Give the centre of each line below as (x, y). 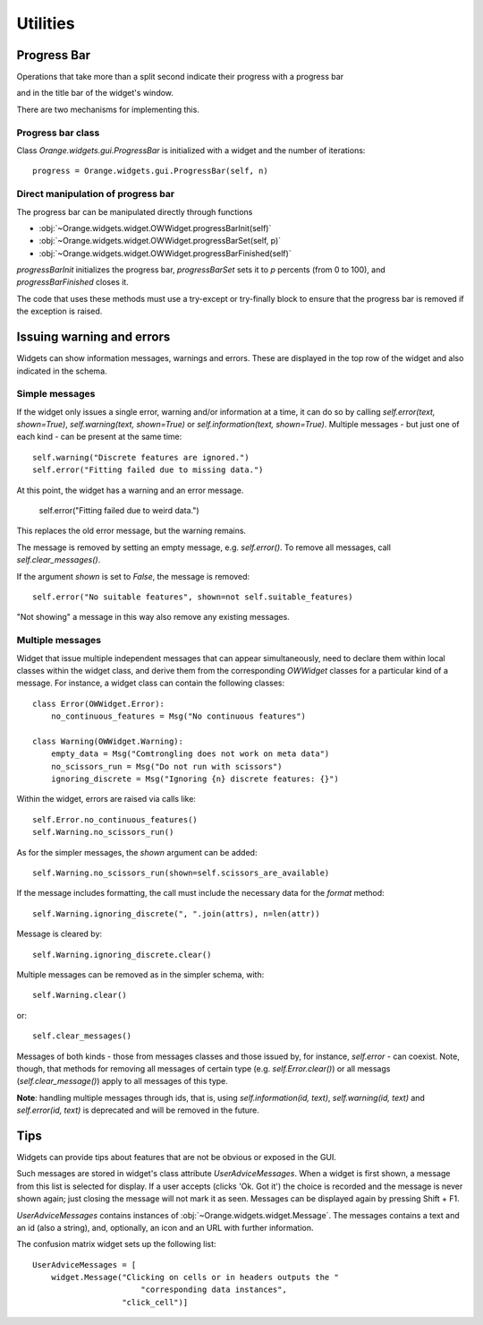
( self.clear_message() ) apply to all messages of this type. (122, 1081)
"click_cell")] (155, 1302)
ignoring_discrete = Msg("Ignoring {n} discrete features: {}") (195, 779)
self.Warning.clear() (80, 995)
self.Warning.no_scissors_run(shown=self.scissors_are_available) (181, 873)
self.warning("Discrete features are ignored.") (141, 457)
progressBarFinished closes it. (72, 282)
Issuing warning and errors (93, 337)
